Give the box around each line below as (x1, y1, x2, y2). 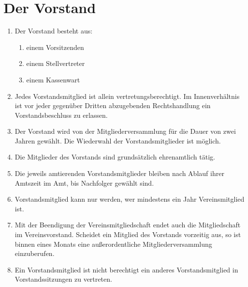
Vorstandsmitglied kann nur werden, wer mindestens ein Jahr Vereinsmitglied (15, 194, 245, 204)
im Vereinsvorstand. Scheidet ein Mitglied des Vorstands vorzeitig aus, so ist (15, 229, 241, 239)
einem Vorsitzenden (26, 42, 84, 52)
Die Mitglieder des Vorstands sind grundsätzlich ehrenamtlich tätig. (15, 152, 215, 162)
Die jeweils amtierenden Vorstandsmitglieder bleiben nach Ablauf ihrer (15, 168, 224, 178)
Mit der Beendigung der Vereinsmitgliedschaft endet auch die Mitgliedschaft (15, 220, 241, 230)
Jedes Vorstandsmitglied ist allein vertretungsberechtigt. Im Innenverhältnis (15, 91, 240, 101)
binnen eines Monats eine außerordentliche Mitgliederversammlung (15, 239, 212, 249)
